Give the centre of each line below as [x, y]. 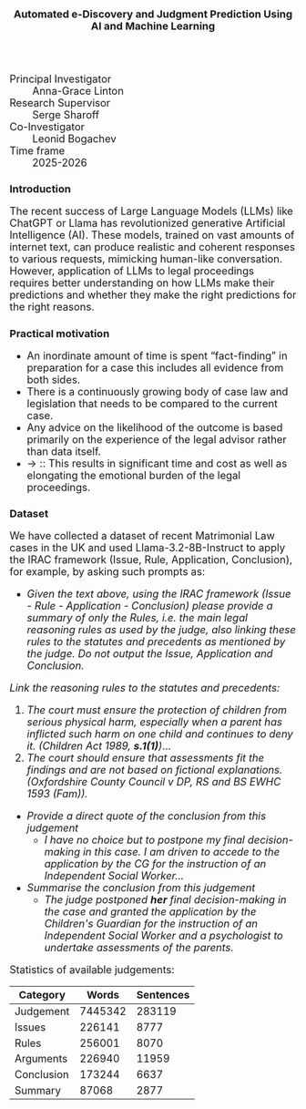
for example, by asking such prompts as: [107, 571]
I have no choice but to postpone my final [145, 840]
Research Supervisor [60, 103]
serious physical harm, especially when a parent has [154, 722]
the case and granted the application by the [150, 911]
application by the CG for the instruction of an [155, 863]
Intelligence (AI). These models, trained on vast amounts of [152, 236]
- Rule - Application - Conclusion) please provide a [150, 606]
